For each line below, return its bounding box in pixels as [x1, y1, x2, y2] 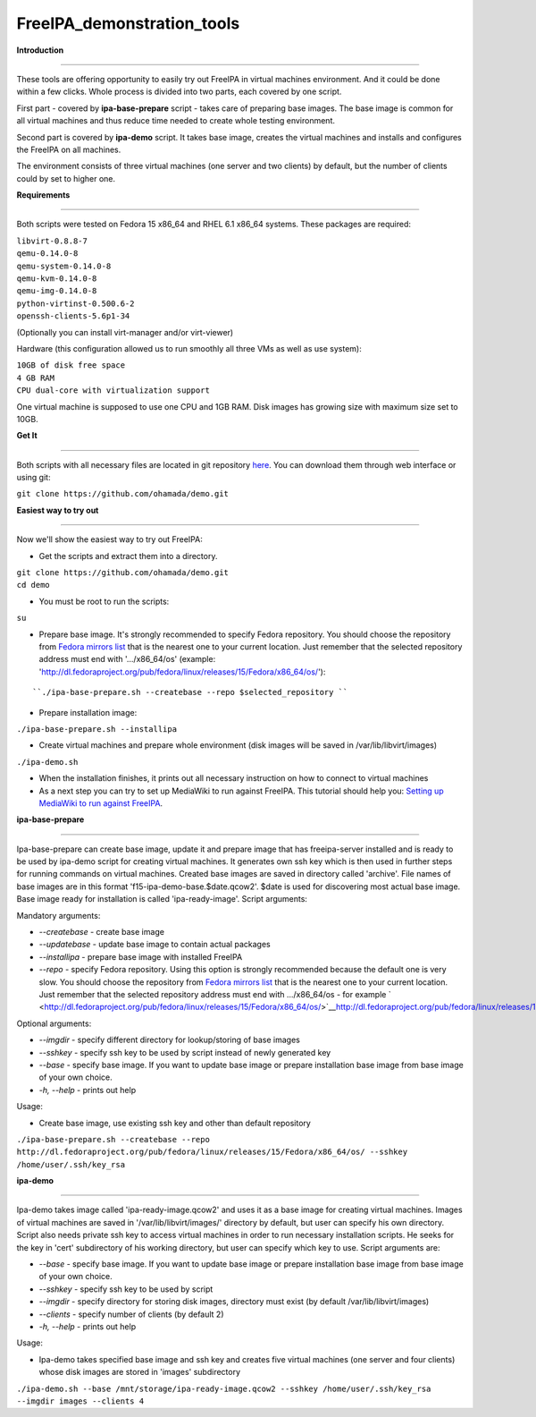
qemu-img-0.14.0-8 [16, 286, 97, 296]
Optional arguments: [16, 1018, 92, 1029]
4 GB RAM [16, 372, 55, 383]
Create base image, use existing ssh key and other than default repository [38, 1117, 312, 1128]
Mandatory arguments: [16, 910, 101, 921]
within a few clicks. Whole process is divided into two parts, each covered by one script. [16, 86, 342, 98]
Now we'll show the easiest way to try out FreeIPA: [16, 534, 203, 545]
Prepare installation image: [38, 707, 138, 717]
